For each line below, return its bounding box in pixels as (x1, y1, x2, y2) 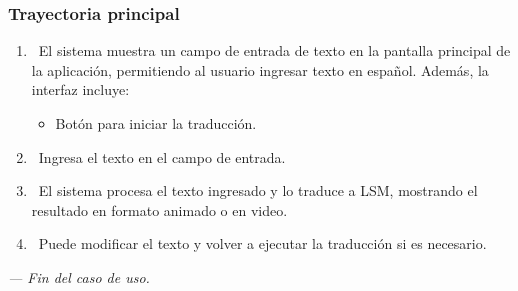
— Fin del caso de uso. (8, 266, 150, 287)
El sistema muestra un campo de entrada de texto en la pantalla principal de (38, 40, 511, 61)
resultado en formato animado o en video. (31, 199, 288, 220)
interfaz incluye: (31, 79, 130, 100)
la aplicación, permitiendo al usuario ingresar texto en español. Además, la (31, 59, 489, 80)
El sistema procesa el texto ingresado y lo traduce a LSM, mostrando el (38, 180, 478, 201)
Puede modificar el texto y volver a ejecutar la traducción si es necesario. (38, 233, 487, 254)
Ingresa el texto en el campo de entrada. (38, 146, 286, 167)
